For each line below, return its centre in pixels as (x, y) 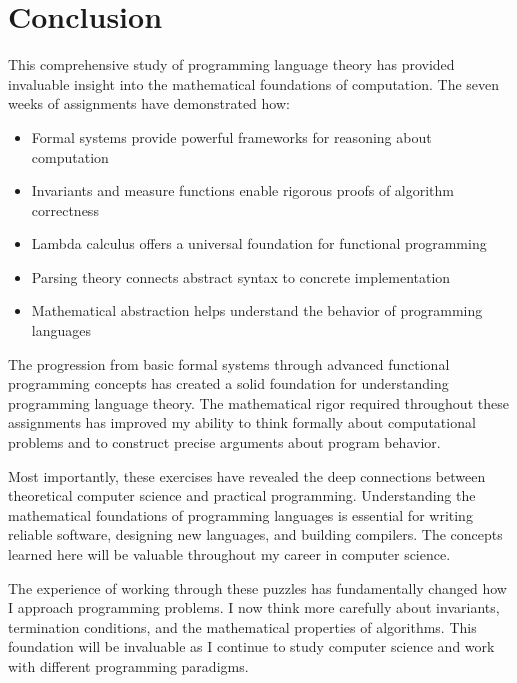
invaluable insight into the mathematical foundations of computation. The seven (254, 83)
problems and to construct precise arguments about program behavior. (224, 442)
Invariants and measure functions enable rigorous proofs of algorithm (243, 190)
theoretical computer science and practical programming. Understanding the (242, 495)
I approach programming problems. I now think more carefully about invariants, (254, 607)
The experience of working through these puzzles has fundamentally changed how (257, 587)
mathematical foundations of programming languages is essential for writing (240, 514)
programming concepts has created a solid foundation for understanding (228, 383)
